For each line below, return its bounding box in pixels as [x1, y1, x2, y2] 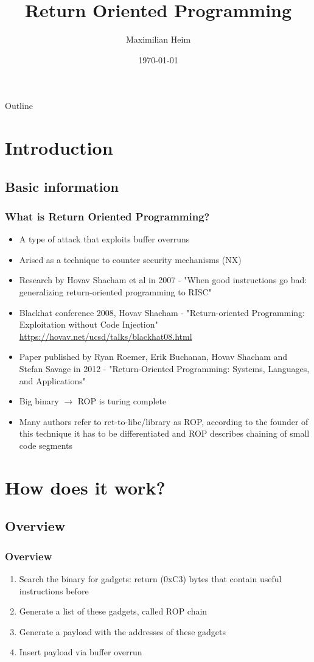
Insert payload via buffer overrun [19, 646, 142, 658]
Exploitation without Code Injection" [19, 318, 158, 331]
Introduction [5, 135, 113, 160]
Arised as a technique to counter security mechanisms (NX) [19, 253, 242, 266]
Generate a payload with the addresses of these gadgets [19, 625, 226, 638]
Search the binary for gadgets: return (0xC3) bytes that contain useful [19, 572, 282, 585]
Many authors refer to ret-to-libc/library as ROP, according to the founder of [19, 415, 309, 428]
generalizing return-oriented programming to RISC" [19, 286, 212, 298]
